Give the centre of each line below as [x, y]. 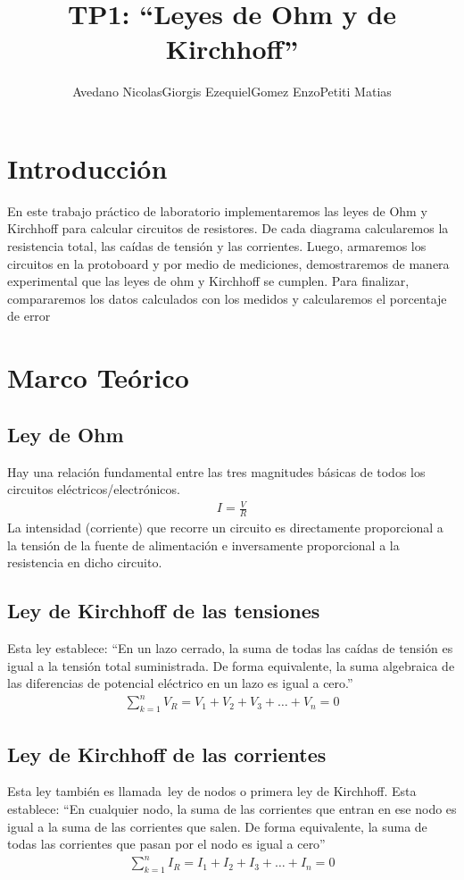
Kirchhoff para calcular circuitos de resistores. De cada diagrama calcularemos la [228, 228]
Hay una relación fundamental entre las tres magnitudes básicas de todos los [216, 471]
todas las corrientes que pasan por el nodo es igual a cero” [166, 844]
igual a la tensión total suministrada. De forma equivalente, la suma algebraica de [231, 665]
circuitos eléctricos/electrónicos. [94, 489]
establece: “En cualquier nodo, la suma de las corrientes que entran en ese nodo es [232, 809]
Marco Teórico [98, 377]
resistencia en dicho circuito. [85, 562]
